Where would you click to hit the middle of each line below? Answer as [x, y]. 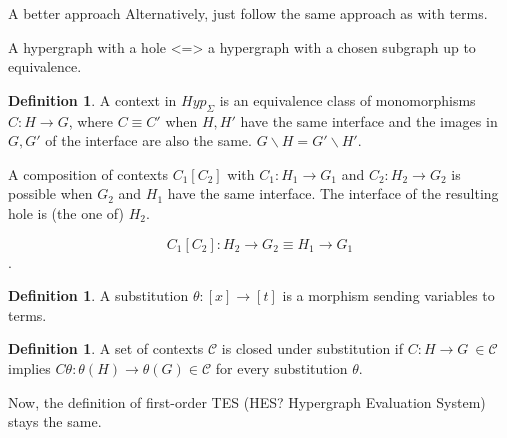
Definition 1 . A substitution [98, 295]
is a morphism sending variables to [388, 295]
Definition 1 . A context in [92, 99]
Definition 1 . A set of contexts [106, 348]
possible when [50, 193]
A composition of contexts [88, 173]
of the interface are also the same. [148, 140]
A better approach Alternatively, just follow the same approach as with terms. [248, 13]
